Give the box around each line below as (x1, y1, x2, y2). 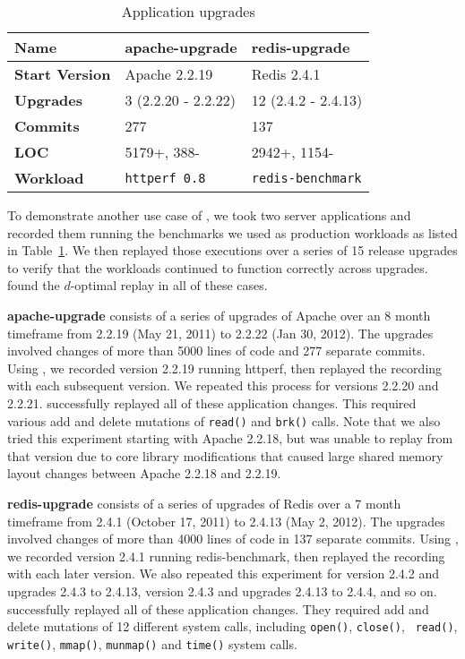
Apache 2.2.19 (125, 64, 213, 84)
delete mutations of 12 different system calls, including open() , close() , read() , (7, 617, 458, 636)
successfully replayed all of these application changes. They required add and (7, 599, 429, 618)
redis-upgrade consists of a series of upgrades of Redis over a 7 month (7, 493, 401, 512)
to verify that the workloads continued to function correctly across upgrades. (7, 258, 428, 277)
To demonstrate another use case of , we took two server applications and (7, 206, 411, 224)
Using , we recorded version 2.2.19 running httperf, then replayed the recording (7, 358, 443, 377)
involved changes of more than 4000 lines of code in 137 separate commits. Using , (7, 529, 459, 548)
